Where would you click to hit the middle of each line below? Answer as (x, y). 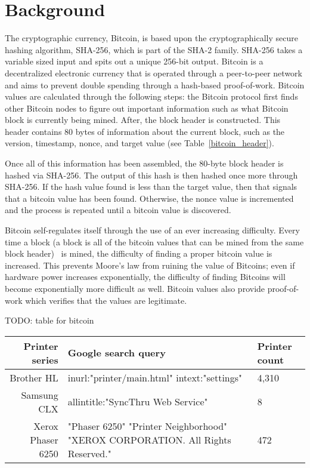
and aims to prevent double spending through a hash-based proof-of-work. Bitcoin (155, 84)
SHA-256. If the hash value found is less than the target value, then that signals (151, 187)
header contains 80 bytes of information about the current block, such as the (145, 131)
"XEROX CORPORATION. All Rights (149, 439)
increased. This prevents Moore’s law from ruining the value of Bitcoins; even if (150, 265)
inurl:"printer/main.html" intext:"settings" (155, 377)
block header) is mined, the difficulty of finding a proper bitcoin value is (139, 253)
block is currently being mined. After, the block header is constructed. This (143, 120)
